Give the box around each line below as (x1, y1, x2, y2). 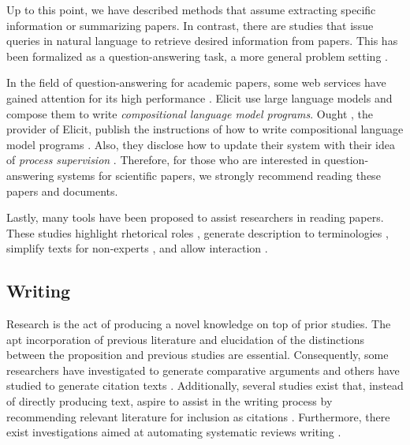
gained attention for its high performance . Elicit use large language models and (6, 89, 393, 106)
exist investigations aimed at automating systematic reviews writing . (6, 424, 341, 440)
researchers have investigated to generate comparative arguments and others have (6, 361, 400, 378)
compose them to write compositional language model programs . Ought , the (6, 105, 373, 122)
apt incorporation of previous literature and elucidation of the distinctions (6, 331, 364, 347)
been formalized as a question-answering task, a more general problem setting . (6, 47, 388, 64)
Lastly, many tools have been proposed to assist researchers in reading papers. (6, 209, 384, 226)
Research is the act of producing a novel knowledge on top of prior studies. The (6, 316, 391, 332)
